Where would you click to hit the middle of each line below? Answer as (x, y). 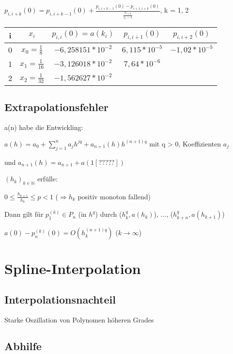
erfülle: (47, 179)
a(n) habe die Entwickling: (44, 127)
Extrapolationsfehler (56, 107)
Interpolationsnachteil (60, 299)
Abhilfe (23, 346)
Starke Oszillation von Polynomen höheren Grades (79, 319)
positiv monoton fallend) (114, 196)
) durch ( (109, 214)
